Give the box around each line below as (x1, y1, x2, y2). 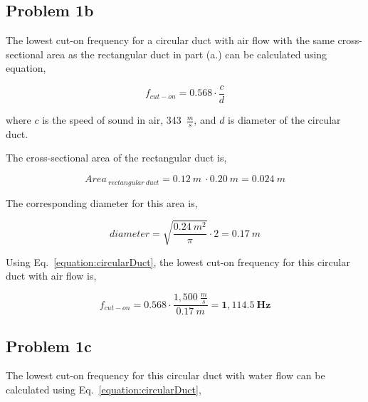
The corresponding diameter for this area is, (6, 195, 198, 210)
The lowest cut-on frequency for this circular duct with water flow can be (6, 368, 325, 383)
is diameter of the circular (228, 112, 341, 127)
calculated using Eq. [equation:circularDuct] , (6, 382, 201, 397)
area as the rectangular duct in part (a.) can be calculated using (46, 46, 327, 61)
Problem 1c (6, 334, 92, 356)
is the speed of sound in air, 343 (42, 112, 182, 127)
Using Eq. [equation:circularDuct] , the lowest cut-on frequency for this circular (6, 254, 350, 269)
